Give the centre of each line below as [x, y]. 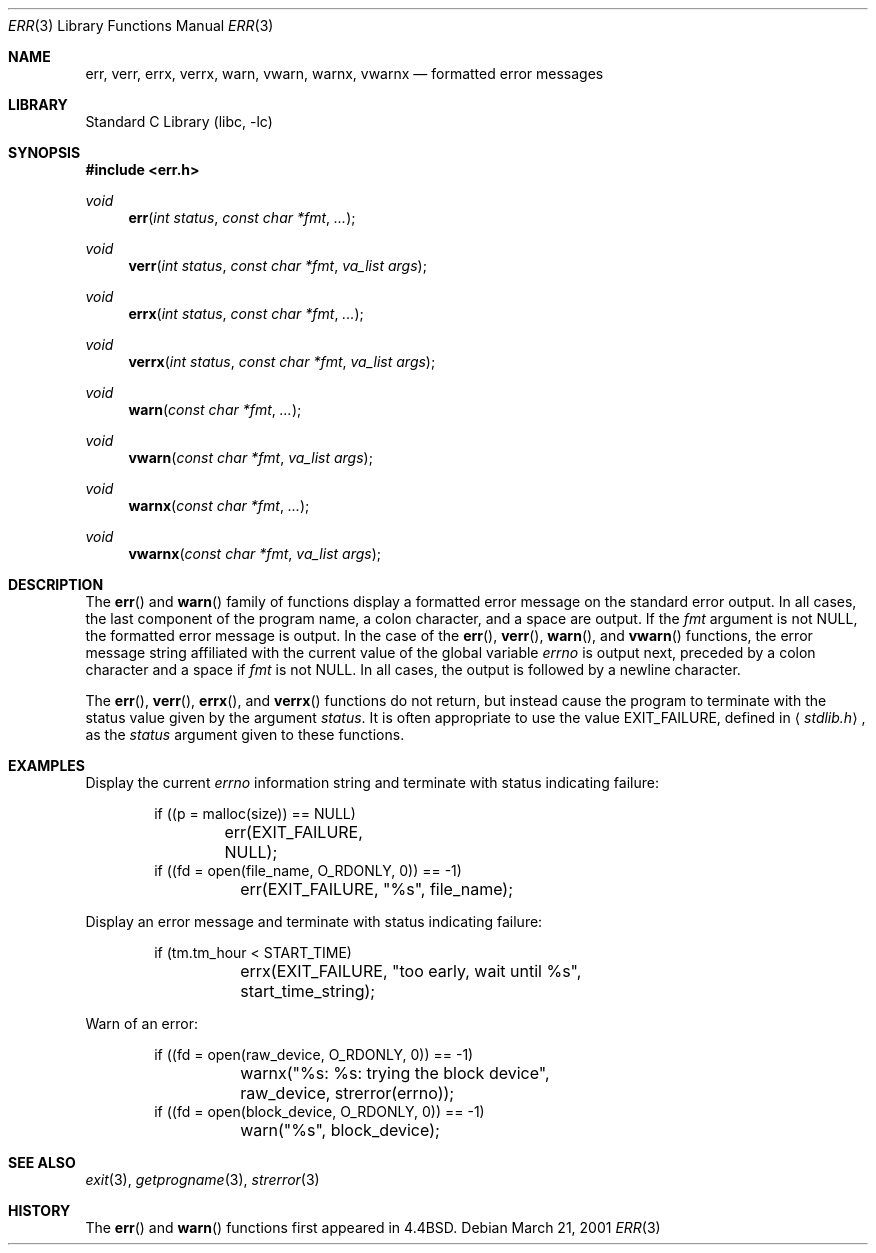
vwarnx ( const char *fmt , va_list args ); [255, 553]
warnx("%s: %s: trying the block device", [395, 1073]
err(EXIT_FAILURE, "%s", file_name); [376, 889]
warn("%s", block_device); [340, 1130]
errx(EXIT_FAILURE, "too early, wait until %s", [411, 971]
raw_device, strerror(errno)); [347, 1093]
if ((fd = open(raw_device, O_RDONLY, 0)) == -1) [314, 1054]
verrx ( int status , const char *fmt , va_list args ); [282, 361]
